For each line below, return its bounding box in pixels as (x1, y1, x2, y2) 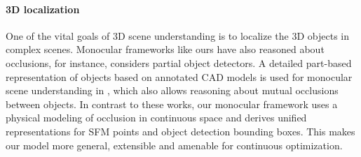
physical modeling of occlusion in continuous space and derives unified (6, 110, 307, 125)
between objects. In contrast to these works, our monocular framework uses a (6, 96, 338, 111)
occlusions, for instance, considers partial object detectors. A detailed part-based (6, 55, 352, 70)
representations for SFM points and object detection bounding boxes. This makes (6, 124, 355, 138)
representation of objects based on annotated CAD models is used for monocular (6, 69, 353, 84)
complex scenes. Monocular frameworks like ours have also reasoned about (6, 42, 325, 57)
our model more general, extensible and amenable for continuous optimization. (6, 137, 343, 152)
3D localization (6, 1, 80, 16)
